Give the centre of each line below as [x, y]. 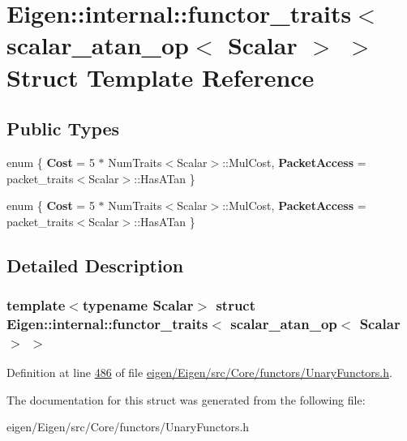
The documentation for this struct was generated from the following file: [186, 399]
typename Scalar [138, 305]
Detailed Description [95, 265]
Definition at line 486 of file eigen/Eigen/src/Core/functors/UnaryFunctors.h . [199, 372]
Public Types [63, 128]
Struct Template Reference [161, 77]
